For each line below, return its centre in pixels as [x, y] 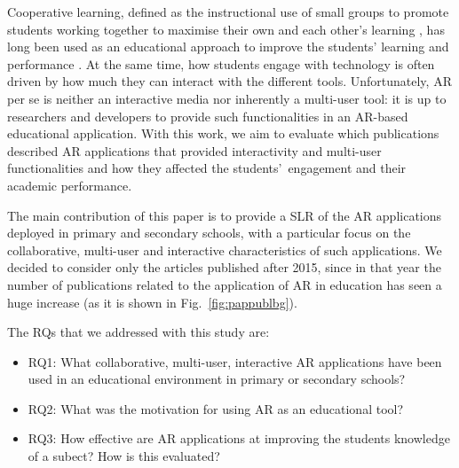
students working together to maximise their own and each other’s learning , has [226, 29]
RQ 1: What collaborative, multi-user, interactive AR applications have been [235, 361]
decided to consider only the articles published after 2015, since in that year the [224, 267]
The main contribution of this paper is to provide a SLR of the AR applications [225, 215]
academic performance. [70, 185]
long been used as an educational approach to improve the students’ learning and [228, 47]
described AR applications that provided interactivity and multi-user [194, 150]
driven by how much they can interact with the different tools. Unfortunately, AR [229, 81]
